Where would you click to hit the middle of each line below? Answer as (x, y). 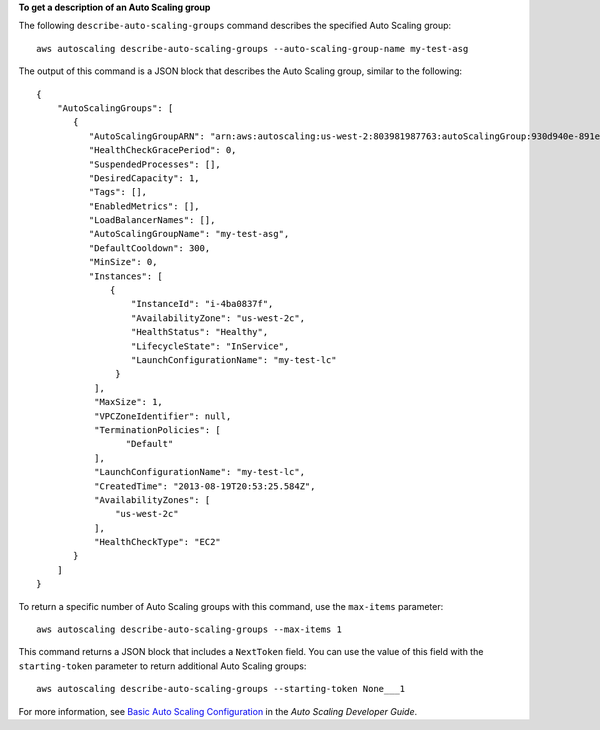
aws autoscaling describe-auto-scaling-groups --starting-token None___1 (221, 689)
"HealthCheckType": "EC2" (157, 542)
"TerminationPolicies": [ (157, 429)
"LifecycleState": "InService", (210, 346)
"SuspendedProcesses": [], (155, 164)
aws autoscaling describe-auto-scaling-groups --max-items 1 (189, 629)
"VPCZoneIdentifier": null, (162, 416)
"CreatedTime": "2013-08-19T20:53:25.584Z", (204, 486)
